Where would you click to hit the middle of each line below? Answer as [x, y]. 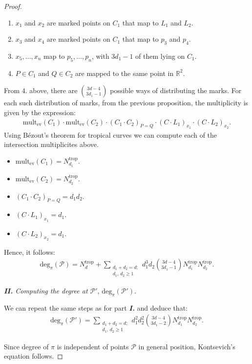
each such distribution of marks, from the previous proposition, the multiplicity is [126, 103]
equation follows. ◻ [33, 356]
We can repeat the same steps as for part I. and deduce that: [96, 307]
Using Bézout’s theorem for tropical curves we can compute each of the [111, 134]
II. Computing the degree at [46, 290]
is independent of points [93, 346]
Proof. [13, 6]
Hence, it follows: [30, 252]
